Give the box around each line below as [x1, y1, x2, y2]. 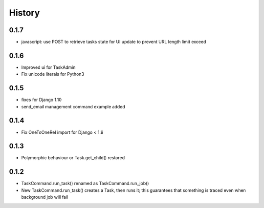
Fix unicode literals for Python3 [21, 71, 85, 77]
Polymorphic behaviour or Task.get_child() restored [21, 155, 125, 161]
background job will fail [21, 194, 68, 200]
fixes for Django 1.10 [21, 97, 62, 103]
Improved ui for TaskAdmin [21, 64, 76, 70]
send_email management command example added [21, 104, 125, 109]
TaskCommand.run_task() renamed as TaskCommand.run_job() [21, 181, 149, 187]
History [9, 7, 40, 18]
